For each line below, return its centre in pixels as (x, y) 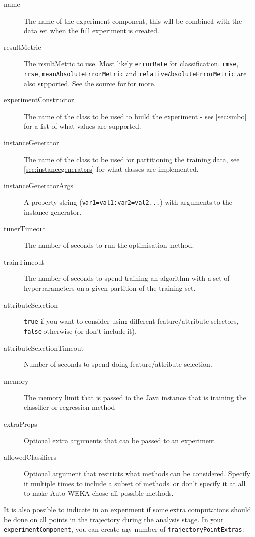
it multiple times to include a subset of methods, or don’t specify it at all (135, 483)
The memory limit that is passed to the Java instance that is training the (135, 397)
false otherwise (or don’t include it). (80, 331)
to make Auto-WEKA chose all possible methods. (99, 493)
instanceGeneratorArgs (39, 185)
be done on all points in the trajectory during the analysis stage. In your (114, 519)
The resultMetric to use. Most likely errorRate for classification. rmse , (131, 64)
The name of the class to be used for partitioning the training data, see (132, 159)
